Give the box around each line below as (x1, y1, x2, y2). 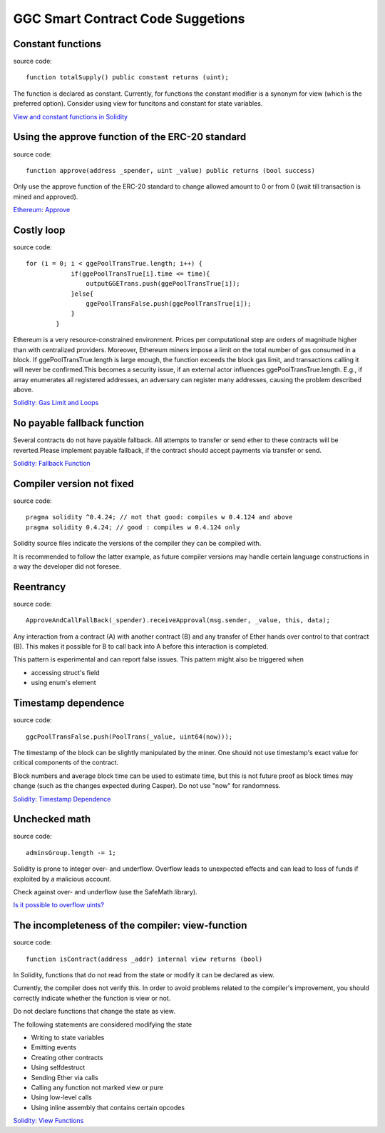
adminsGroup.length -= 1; (26, 849, 117, 857)
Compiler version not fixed (13, 477, 135, 489)
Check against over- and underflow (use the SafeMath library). (13, 887, 197, 896)
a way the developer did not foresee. (13, 562, 121, 571)
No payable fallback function (13, 417, 145, 429)
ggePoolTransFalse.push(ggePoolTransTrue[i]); (86, 299, 252, 307)
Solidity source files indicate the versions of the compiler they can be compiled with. (13, 539, 262, 548)
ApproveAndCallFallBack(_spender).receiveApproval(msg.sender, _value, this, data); (26, 617, 331, 624)
